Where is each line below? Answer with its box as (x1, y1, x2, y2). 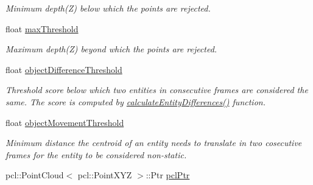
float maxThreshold (5, 22, 79, 35)
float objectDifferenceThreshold (5, 63, 122, 75)
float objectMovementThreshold (5, 116, 124, 128)
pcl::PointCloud (5, 169, 64, 181)
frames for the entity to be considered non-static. (5, 148, 187, 161)
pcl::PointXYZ (77, 169, 132, 181)
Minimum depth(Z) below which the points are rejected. (5, 2, 211, 14)
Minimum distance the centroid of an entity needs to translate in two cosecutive (5, 136, 302, 149)
